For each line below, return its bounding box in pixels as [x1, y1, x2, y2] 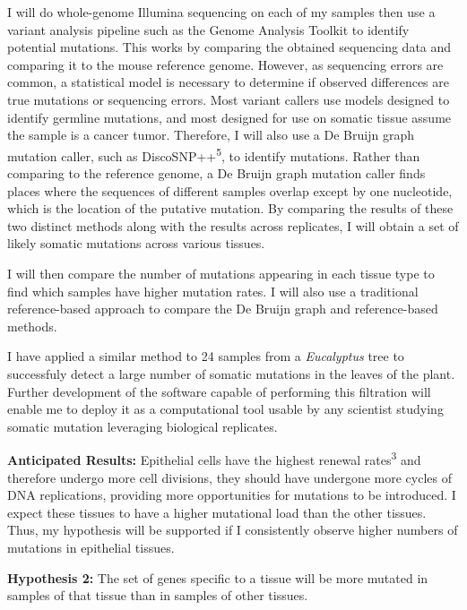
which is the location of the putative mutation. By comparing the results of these [7, 199, 454, 218]
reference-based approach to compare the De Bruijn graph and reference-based [7, 299, 438, 318]
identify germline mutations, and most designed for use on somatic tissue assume [7, 107, 452, 126]
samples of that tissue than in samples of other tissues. [7, 586, 308, 605]
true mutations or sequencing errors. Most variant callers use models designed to [7, 90, 450, 108]
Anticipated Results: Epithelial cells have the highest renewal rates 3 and [7, 448, 421, 468]
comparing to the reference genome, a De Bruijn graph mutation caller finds [7, 164, 426, 182]
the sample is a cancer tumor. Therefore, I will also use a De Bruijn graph [7, 125, 414, 144]
